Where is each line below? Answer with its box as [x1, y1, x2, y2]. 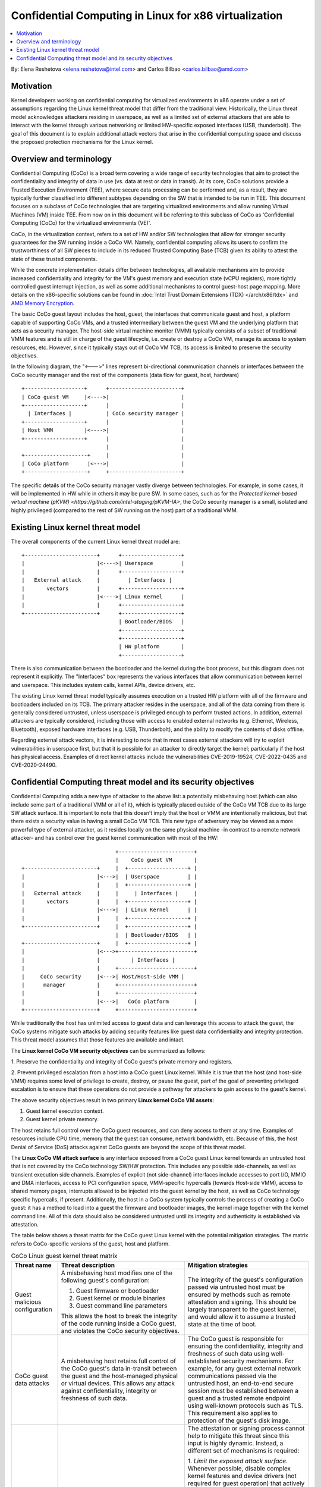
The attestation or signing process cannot [187, 1424, 305, 1432]
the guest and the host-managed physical [61, 1372, 178, 1380]
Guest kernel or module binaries [75, 1294, 166, 1302]
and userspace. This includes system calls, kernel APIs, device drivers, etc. [11, 681, 196, 688]
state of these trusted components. [11, 255, 97, 262]
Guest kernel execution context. [26, 1107, 104, 1115]
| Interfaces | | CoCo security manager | [27, 410, 185, 417]
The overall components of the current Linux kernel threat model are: [11, 538, 181, 545]
